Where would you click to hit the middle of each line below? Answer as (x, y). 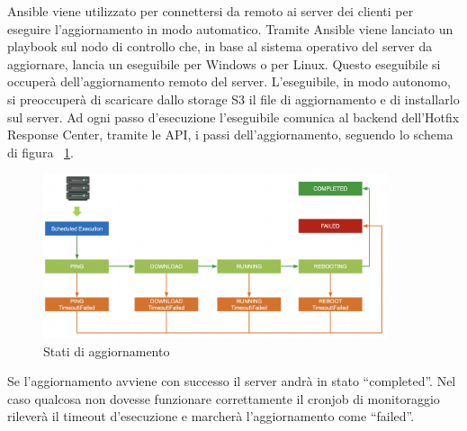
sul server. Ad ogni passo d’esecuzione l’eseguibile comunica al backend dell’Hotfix (233, 117)
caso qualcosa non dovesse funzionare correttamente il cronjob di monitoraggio (224, 398)
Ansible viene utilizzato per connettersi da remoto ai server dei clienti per (211, 11)
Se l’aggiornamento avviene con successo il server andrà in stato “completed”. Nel (232, 381)
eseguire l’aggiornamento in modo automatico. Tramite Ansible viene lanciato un (230, 28)
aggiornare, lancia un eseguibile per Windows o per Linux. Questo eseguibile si (224, 63)
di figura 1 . (40, 152)
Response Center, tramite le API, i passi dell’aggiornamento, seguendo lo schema (230, 135)
